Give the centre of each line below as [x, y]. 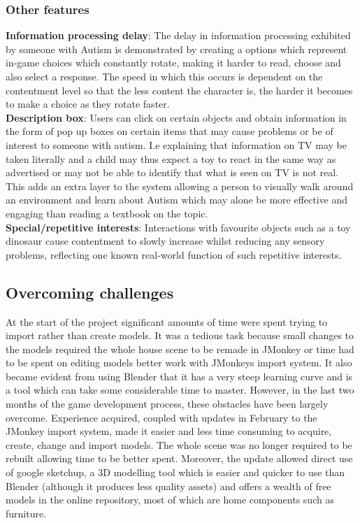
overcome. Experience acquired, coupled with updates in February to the [161, 417]
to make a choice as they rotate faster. [88, 104]
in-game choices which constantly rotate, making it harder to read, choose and [173, 63]
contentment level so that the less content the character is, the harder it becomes [179, 90]
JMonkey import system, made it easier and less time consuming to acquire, [169, 431]
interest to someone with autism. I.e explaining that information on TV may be [176, 144]
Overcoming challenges [90, 292]
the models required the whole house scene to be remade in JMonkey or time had [180, 349]
